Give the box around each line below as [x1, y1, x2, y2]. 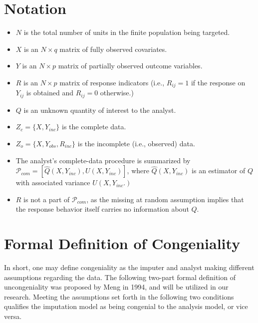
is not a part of [23, 194, 70, 204]
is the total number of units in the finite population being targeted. [23, 27, 230, 37]
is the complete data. [61, 121, 126, 132]
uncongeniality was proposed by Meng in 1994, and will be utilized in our [4, 282, 229, 292]
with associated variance [15, 177, 90, 188]
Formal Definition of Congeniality [4, 233, 241, 254]
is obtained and [26, 87, 74, 98]
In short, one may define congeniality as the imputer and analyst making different [4, 262, 255, 273]
